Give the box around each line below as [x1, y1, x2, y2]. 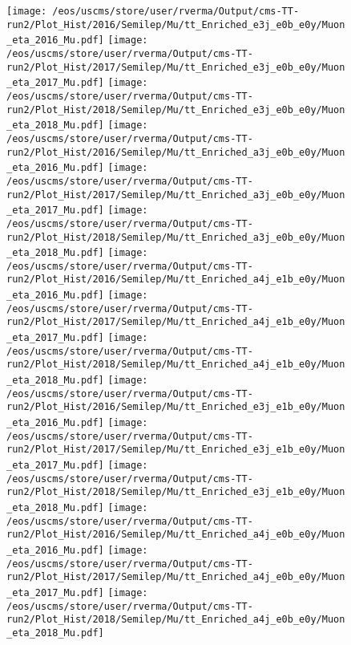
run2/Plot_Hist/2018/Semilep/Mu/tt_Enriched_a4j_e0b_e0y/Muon [6, 614, 345, 626]
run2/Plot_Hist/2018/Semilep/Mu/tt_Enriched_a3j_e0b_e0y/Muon [6, 231, 345, 243]
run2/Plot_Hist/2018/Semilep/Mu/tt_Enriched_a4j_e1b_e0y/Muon [6, 359, 345, 371]
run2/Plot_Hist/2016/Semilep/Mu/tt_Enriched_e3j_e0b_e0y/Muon [6, 18, 345, 30]
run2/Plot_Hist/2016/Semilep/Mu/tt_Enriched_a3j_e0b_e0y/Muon [6, 146, 345, 158]
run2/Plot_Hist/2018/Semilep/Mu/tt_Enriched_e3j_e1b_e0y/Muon [6, 486, 345, 498]
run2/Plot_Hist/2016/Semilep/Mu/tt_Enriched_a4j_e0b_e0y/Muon [6, 529, 345, 541]
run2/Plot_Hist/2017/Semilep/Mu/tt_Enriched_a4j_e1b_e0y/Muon [6, 316, 345, 328]
